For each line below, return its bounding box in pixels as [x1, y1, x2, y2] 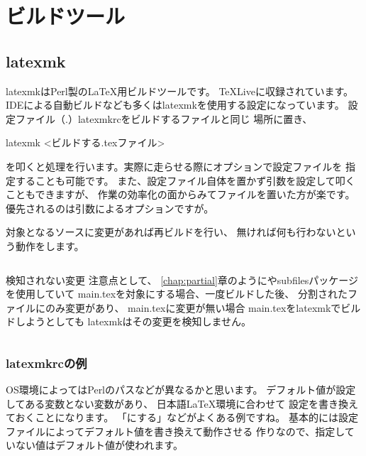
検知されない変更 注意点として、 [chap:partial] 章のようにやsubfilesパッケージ [6, 272, 359, 287]
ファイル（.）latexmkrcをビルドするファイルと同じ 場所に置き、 [15, 111, 313, 126]
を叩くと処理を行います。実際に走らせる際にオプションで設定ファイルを [6, 158, 343, 173]
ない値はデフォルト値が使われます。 [15, 438, 183, 452]
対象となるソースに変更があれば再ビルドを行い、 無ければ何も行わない [6, 224, 336, 239]
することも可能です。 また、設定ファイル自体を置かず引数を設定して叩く [15, 173, 355, 188]
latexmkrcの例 [6, 354, 87, 371]
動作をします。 [15, 238, 84, 253]
